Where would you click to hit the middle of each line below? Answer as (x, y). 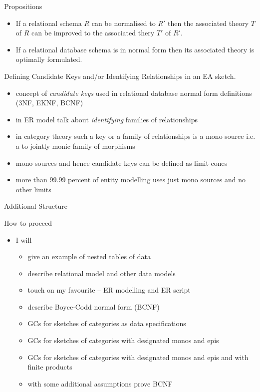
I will (24, 239)
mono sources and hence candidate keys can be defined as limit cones (122, 163)
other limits (33, 189)
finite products (50, 367)
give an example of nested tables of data (89, 256)
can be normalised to (124, 23)
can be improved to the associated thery (93, 33)
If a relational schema (49, 23)
